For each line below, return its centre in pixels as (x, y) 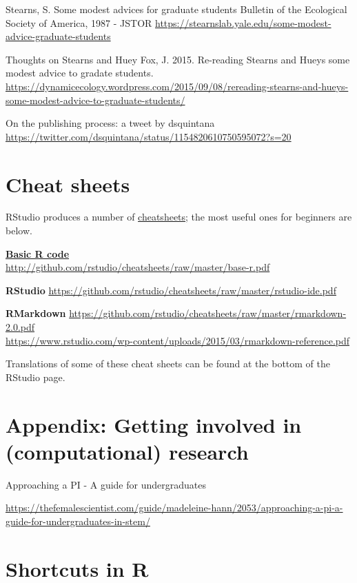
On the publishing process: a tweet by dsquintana (110, 123)
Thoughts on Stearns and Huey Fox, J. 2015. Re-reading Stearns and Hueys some (178, 59)
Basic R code (38, 253)
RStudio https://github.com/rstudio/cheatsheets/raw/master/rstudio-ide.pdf (171, 290)
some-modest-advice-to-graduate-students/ (95, 100)
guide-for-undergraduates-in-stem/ (78, 521)
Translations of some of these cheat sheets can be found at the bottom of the (168, 364)
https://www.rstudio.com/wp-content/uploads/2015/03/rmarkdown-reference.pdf (178, 340)
